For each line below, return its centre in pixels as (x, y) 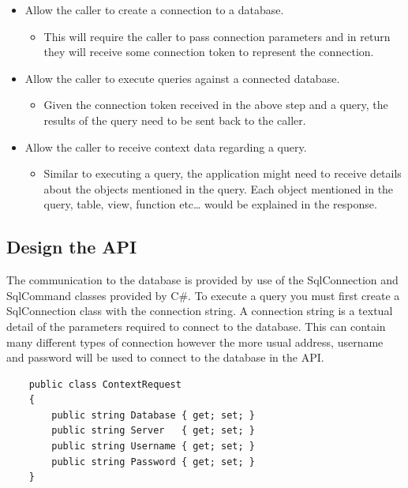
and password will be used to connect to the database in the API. (165, 357)
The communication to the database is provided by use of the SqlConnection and (202, 280)
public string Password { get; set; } (153, 462)
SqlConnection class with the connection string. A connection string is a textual (200, 311)
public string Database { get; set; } (153, 415)
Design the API (72, 247)
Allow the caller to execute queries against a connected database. (182, 78)
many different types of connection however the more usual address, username (195, 342)
